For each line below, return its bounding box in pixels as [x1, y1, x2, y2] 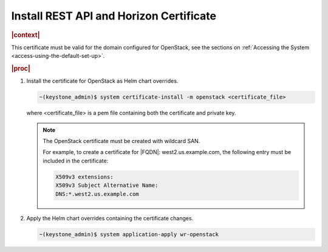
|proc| [11, 64, 30, 72]
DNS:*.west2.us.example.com [55, 191, 139, 197]
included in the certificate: [43, 157, 109, 164]
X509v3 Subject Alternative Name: [55, 182, 159, 189]
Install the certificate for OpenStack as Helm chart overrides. [26, 77, 179, 85]
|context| [11, 30, 40, 39]
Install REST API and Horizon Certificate [11, 9, 217, 23]
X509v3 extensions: [55, 173, 114, 180]
